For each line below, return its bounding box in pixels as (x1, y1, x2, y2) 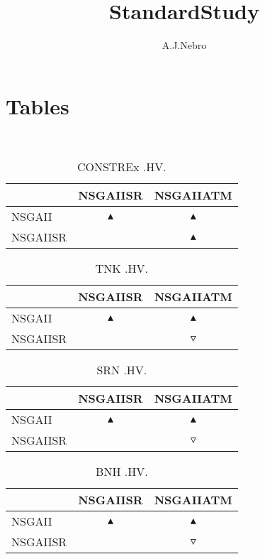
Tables (6, 91, 69, 120)
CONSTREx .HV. (77, 158, 167, 175)
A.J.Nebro (162, 38, 207, 53)
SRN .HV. (96, 362, 147, 379)
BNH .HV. (96, 463, 148, 480)
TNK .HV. (95, 260, 148, 277)
